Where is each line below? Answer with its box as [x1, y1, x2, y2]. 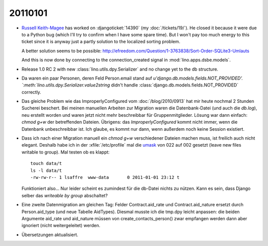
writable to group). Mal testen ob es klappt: [21, 149, 110, 155]
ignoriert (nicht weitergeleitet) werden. [21, 223, 100, 229]
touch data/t [30, 161, 62, 166]
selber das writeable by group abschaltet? [21, 192, 108, 198]
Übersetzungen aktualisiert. [21, 232, 78, 238]
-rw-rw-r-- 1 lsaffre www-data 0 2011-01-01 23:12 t [30, 174, 180, 180]
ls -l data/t [30, 167, 62, 173]
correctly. [21, 89, 42, 95]
